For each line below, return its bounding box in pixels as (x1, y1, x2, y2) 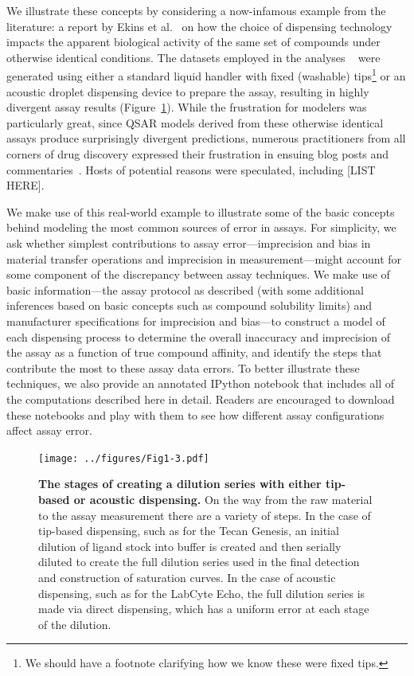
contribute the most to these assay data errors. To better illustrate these (6, 359, 360, 376)
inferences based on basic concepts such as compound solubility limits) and (6, 297, 373, 314)
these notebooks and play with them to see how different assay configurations (6, 406, 385, 423)
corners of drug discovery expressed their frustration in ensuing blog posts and (6, 146, 389, 162)
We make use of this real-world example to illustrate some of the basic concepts (6, 203, 395, 220)
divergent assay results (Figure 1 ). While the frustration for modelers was (6, 99, 367, 115)
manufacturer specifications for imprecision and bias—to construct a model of (6, 312, 385, 329)
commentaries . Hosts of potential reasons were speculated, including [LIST (6, 161, 376, 178)
